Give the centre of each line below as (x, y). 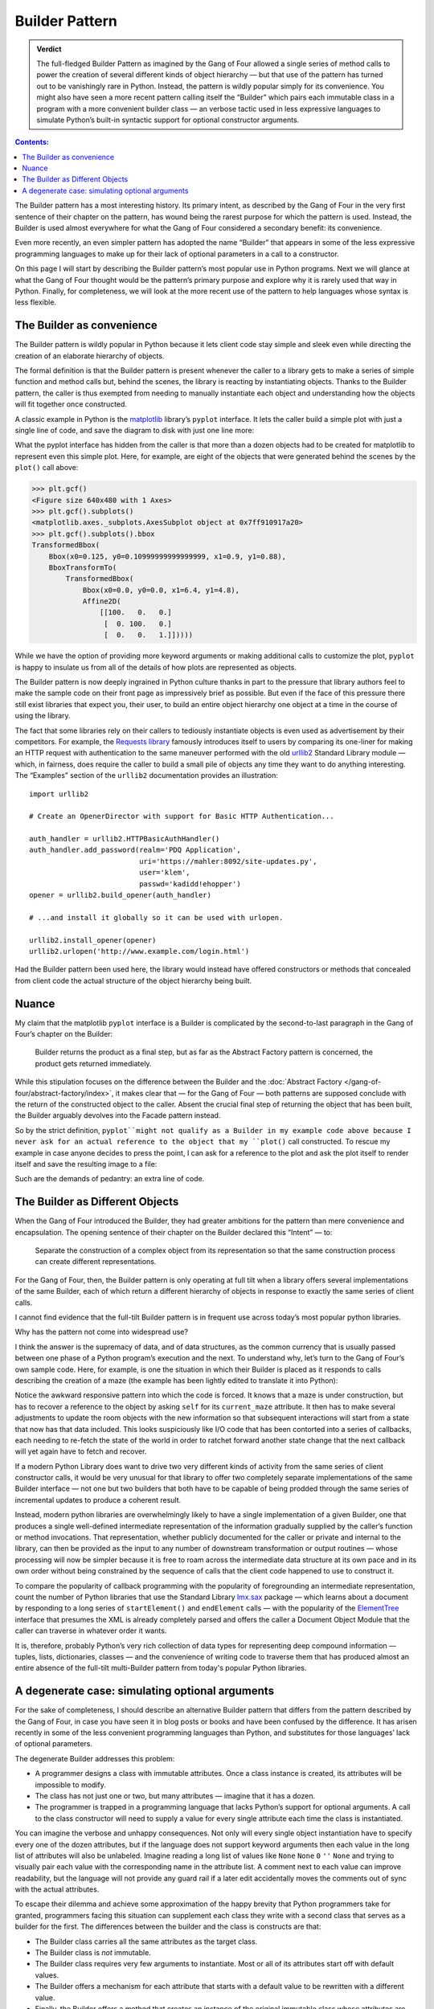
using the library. (43, 716)
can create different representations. (96, 1262)
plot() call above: (47, 468)
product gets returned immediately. (93, 1063)
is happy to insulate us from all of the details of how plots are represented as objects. (156, 667)
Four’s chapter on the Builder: (64, 1034)
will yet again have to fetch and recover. (81, 1451)
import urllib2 (59, 794)
